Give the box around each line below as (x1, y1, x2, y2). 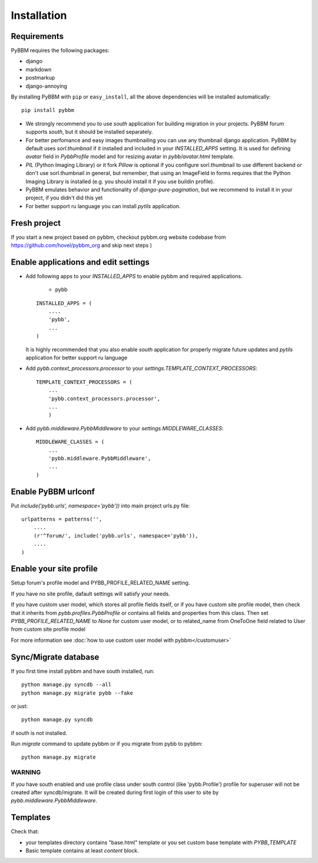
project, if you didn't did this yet (25, 195, 103, 202)
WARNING (11, 768, 41, 776)
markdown (25, 65, 52, 73)
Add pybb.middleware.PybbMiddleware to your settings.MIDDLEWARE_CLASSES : (25, 424, 224, 431)
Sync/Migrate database (11, 652, 100, 662)
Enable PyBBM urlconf (11, 486, 95, 496)
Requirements (11, 31, 64, 41)
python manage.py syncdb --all (21, 681, 112, 688)
